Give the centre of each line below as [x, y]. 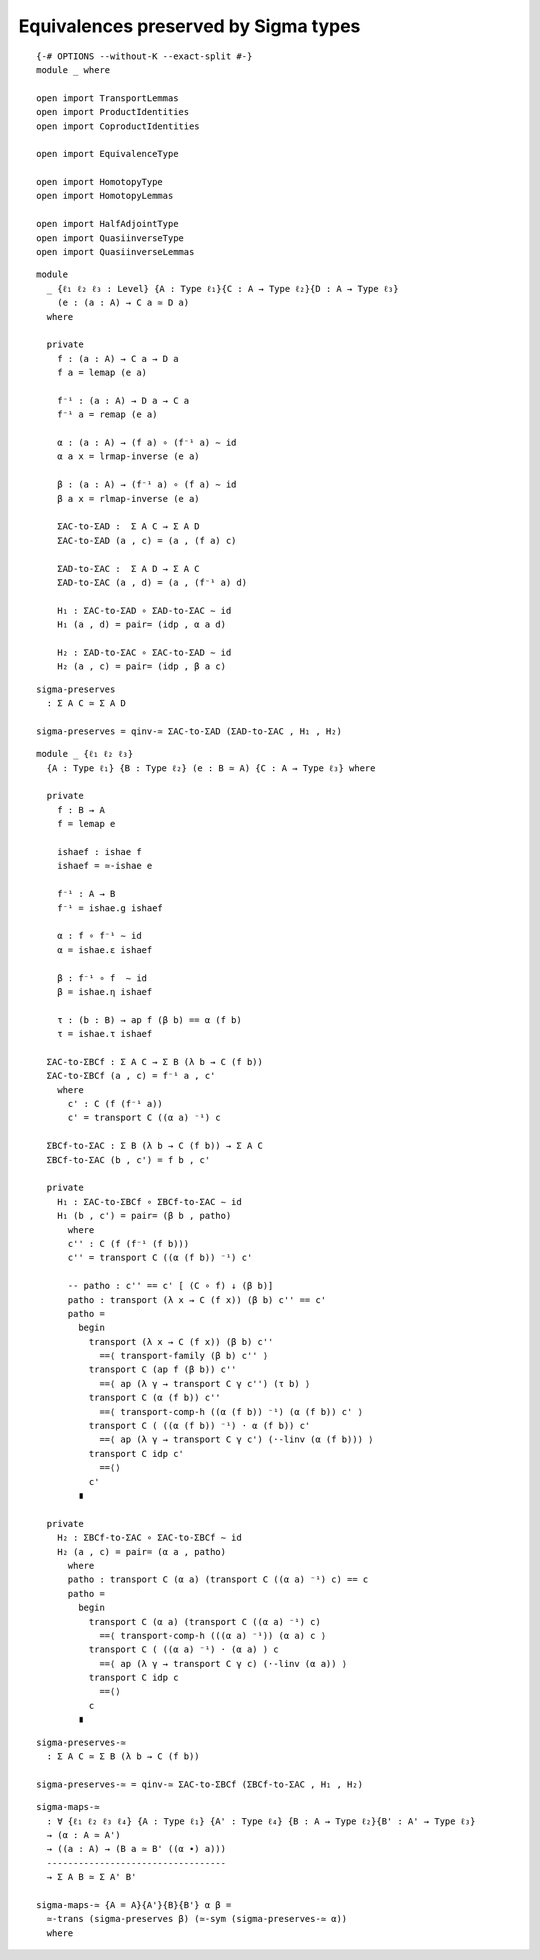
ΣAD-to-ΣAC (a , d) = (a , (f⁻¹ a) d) [152, 582]
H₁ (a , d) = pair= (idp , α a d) [141, 624]
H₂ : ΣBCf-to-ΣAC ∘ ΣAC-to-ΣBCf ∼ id [149, 1538]
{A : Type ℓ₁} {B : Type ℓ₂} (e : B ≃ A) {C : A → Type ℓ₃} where [211, 768]
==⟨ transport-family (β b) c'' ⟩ [184, 1356]
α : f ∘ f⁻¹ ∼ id [99, 936]
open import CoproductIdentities [118, 126]
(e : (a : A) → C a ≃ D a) [123, 303]
